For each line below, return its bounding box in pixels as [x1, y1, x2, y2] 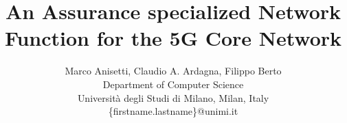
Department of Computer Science [102, 77, 244, 91]
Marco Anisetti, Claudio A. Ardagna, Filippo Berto [65, 64, 282, 78]
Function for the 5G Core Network [4, 24, 342, 52]
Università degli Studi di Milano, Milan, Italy [77, 90, 269, 105]
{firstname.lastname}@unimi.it [108, 104, 238, 118]
